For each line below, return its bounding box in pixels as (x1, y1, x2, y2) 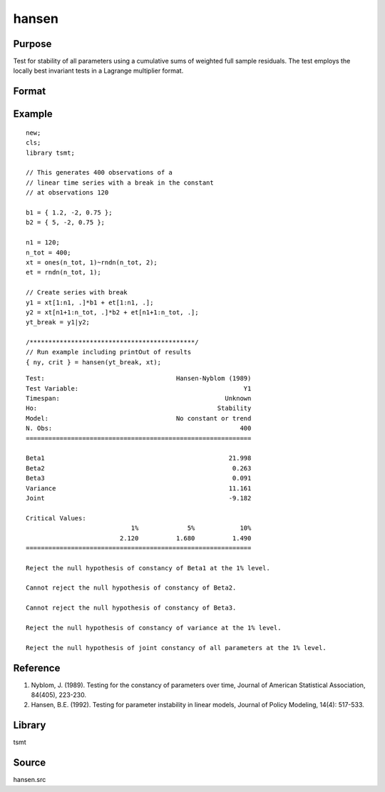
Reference (13, 662, 61, 674)
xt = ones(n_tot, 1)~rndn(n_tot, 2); (26, 258, 158, 267)
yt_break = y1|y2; (26, 318, 91, 326)
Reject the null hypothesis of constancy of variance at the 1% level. (26, 624, 282, 632)
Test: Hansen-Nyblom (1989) (26, 374, 252, 383)
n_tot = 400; (26, 248, 71, 257)
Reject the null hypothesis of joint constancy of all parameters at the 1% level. (26, 644, 327, 652)
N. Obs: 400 (26, 424, 252, 433)
